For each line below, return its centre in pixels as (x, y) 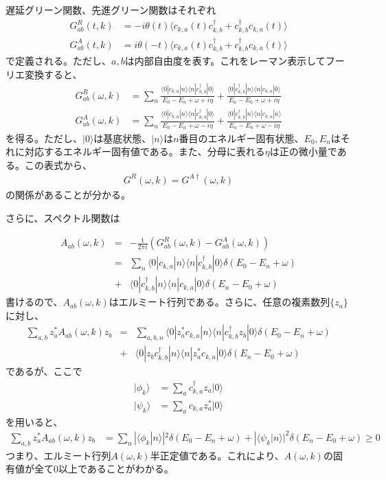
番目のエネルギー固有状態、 (241, 138)
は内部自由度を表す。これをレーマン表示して (225, 61)
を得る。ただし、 (44, 138)
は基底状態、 (123, 138)
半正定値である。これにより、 (217, 455)
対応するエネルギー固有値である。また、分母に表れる (145, 151)
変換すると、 (53, 74)
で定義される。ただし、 (58, 61)
